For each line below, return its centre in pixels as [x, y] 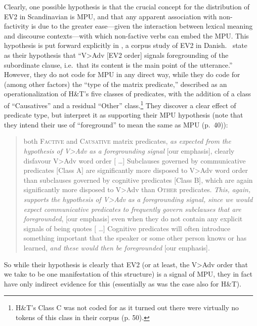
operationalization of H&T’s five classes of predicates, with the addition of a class [128, 94]
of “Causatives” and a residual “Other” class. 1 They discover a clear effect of [120, 104]
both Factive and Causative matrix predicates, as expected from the [127, 141]
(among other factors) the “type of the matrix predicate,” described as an [116, 84]
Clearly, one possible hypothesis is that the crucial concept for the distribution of [127, 6]
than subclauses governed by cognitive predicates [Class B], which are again [138, 180]
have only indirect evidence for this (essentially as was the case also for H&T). [123, 283]
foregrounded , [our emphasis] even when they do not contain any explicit [133, 219]
